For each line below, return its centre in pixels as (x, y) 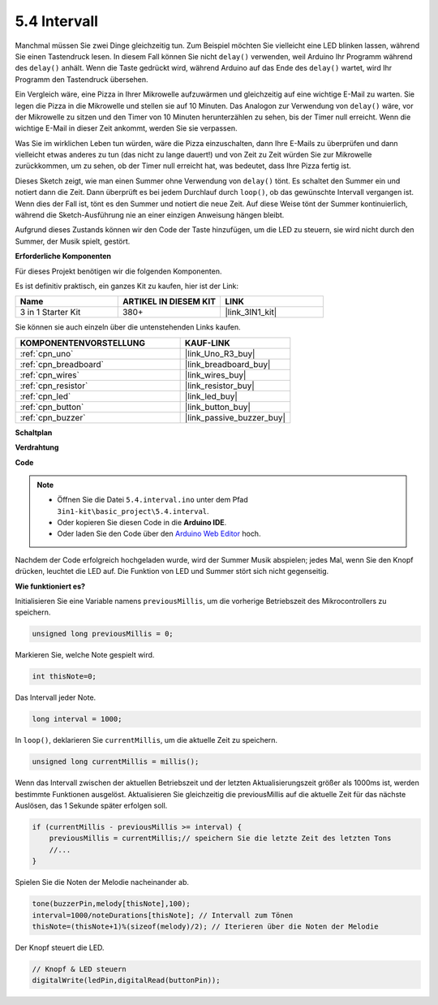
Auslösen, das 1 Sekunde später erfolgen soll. (91, 806)
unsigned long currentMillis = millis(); (116, 762)
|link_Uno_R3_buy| (220, 353)
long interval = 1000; (77, 719)
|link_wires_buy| (215, 375)
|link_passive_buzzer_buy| (235, 417)
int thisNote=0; (64, 677)
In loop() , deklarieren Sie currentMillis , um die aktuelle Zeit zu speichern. (146, 740)
